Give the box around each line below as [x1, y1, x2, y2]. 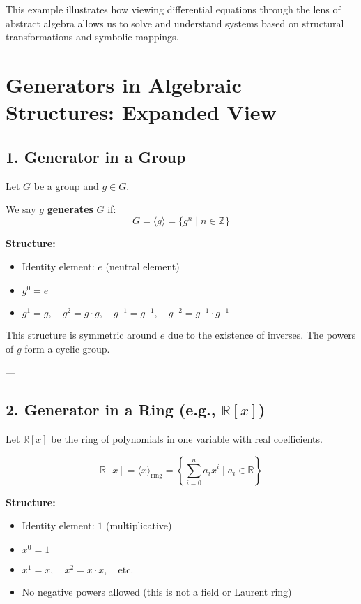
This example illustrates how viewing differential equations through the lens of [6, 2, 341, 16]
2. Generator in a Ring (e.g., [6, 399, 216, 420]
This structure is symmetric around [6, 327, 158, 341]
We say [6, 202, 36, 216]
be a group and [33, 178, 99, 193]
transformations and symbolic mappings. [6, 29, 179, 44]
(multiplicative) [105, 518, 172, 533]
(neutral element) [105, 259, 180, 274]
